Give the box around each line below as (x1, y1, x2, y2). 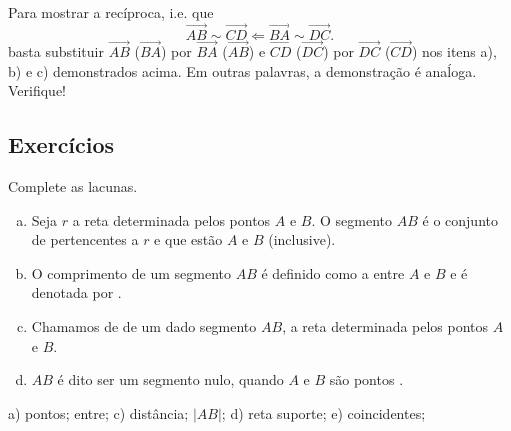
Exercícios (8, 129, 115, 160)
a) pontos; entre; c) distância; (8, 402, 189, 423)
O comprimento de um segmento (31, 262, 231, 283)
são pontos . (329, 369, 404, 390)
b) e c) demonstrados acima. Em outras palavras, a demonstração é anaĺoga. (8, 60, 477, 81)
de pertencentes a (31, 229, 139, 250)
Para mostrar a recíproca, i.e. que (8, 2, 214, 22)
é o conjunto (422, 209, 498, 230)
